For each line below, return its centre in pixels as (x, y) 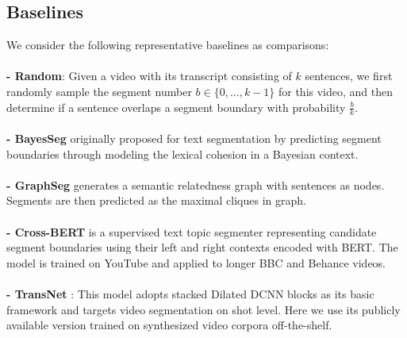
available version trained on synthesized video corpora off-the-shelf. (169, 325)
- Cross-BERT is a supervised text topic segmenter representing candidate (192, 231)
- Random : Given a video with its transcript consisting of (149, 76)
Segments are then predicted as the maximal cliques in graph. (156, 200)
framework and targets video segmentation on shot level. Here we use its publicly (203, 309)
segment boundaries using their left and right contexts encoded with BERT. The (202, 247)
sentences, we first (349, 76)
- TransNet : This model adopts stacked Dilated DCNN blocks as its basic (190, 293)
